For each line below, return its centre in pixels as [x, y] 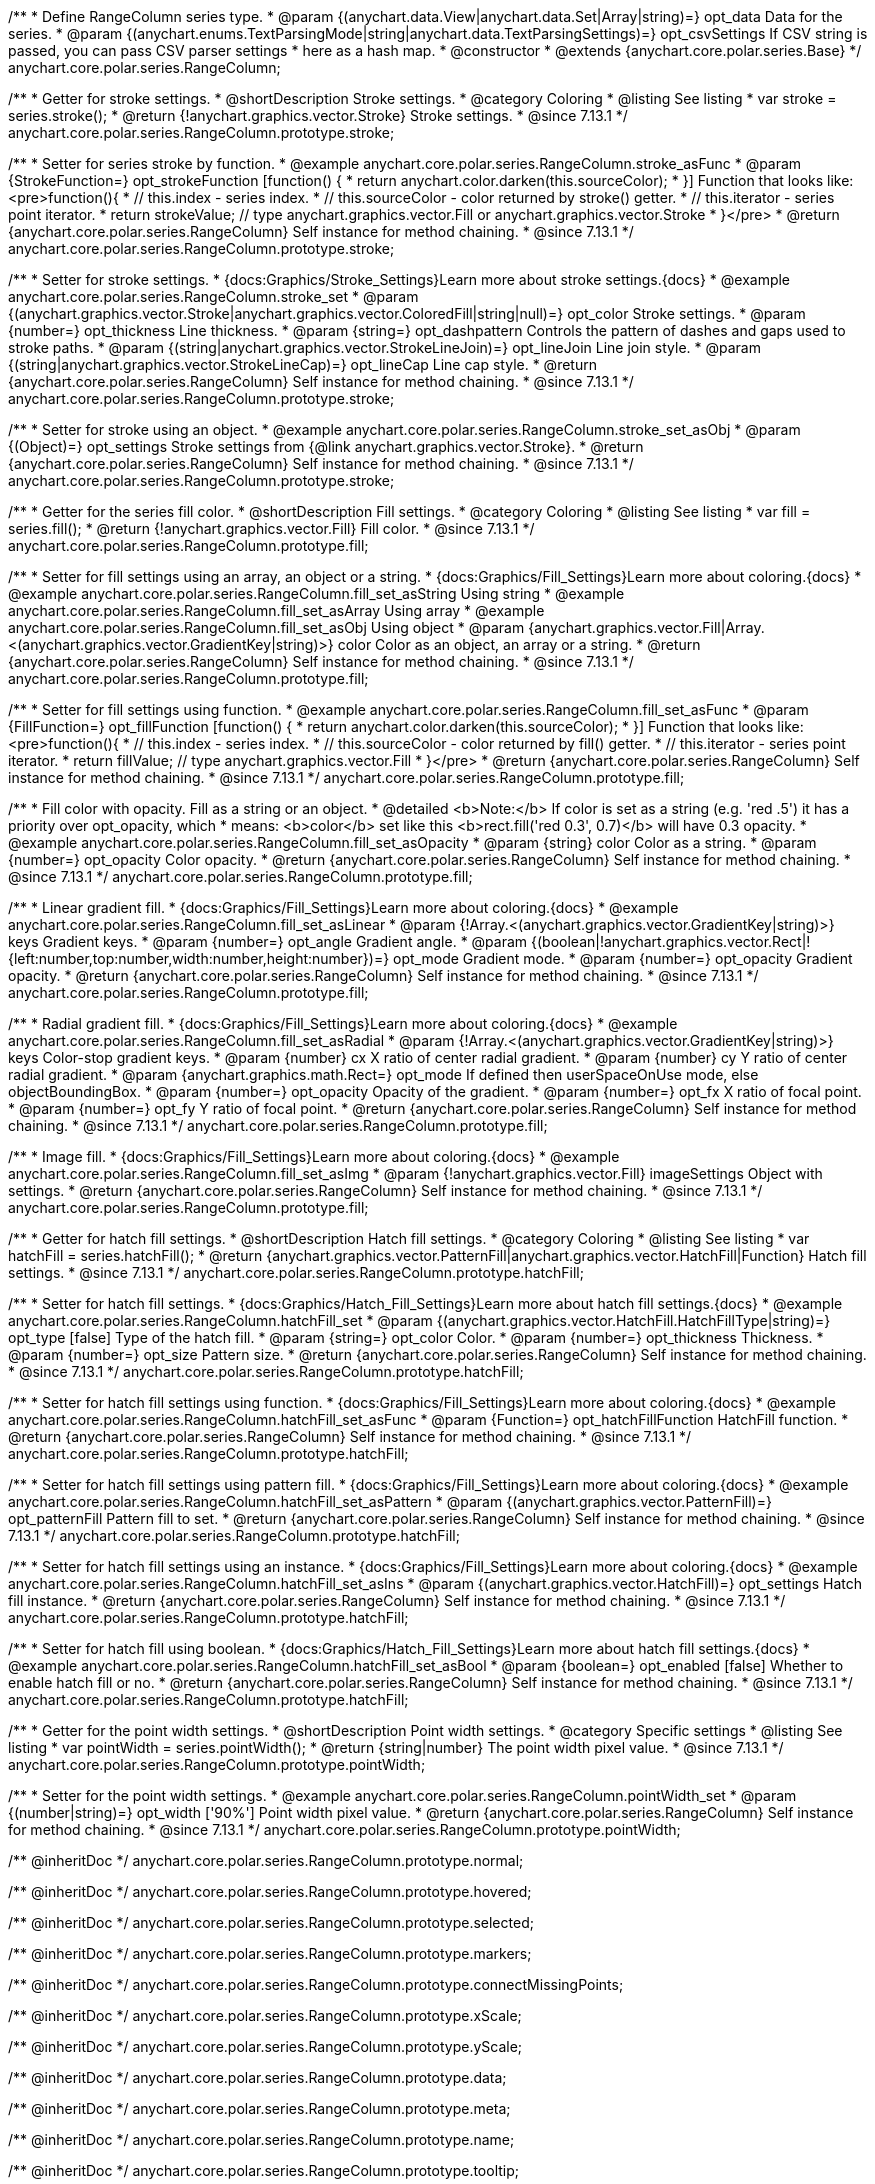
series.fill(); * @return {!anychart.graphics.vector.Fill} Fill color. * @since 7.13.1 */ [271, 528]
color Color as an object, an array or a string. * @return [519, 644]
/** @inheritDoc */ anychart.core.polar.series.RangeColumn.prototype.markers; [270, 1953]
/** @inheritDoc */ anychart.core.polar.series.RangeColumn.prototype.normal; [266, 1860]
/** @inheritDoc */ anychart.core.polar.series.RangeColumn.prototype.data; [257, 2077]
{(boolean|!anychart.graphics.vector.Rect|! [671, 941]
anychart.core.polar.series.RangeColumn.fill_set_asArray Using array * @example [276, 610]
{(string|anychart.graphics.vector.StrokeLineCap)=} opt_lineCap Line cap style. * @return [302, 364]
